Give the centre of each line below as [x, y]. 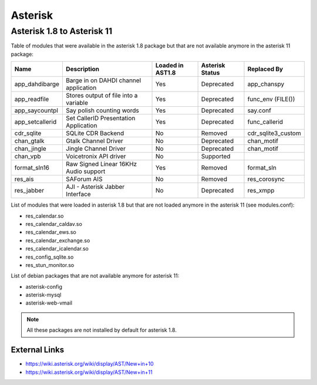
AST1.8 [166, 73]
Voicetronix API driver [96, 157]
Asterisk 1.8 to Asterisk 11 [62, 31]
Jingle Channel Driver [96, 148]
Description [82, 69]
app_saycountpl [36, 110]
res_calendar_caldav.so [54, 224]
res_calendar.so [45, 216]
